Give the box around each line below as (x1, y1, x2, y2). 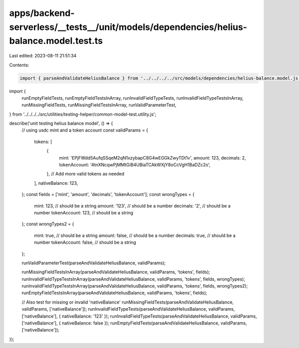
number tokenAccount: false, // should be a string (34, 239, 137, 245)
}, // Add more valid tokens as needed (46, 171, 125, 177)
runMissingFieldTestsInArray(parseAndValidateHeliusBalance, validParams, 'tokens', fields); (21, 269, 210, 275)
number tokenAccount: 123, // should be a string (34, 209, 134, 215)
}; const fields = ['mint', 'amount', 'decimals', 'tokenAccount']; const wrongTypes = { (21, 191, 195, 197)
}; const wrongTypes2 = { (21, 221, 74, 227)
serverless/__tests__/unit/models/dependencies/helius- (9, 21, 248, 32)
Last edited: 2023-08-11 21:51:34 (9, 53, 77, 59)
